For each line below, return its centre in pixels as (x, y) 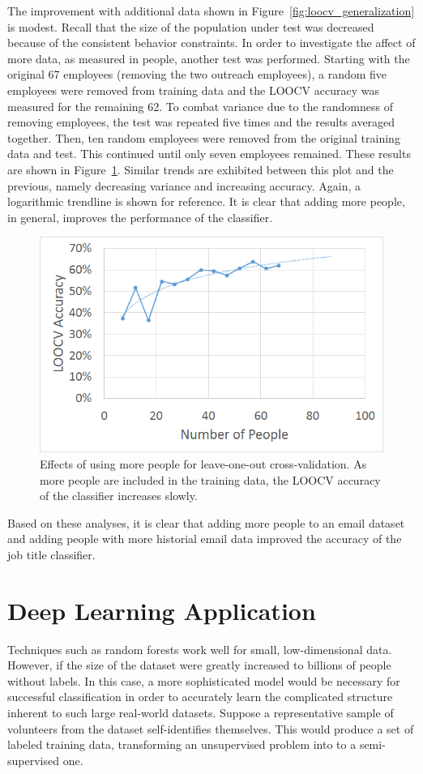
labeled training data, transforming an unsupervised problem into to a (182, 744)
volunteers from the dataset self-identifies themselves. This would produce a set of (211, 728)
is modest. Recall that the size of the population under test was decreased (191, 26)
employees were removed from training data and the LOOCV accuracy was (193, 90)
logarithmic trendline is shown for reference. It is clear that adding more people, (206, 201)
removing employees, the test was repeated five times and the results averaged (201, 122)
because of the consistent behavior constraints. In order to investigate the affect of (211, 43)
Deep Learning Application (162, 610)
